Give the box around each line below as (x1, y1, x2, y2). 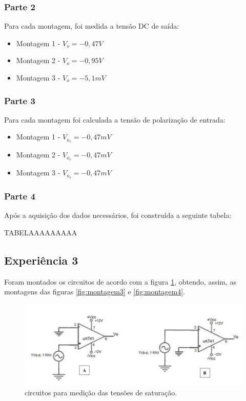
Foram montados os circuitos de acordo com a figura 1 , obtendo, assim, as (4, 276, 237, 287)
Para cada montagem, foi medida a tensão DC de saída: (4, 21, 179, 31)
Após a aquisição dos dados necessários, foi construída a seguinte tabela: (4, 210, 232, 220)
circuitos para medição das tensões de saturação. (25, 387, 177, 398)
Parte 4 (4, 189, 35, 202)
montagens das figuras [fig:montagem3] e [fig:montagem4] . (4, 286, 186, 297)
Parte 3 (4, 94, 35, 107)
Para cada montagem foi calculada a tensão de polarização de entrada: (4, 114, 225, 125)
